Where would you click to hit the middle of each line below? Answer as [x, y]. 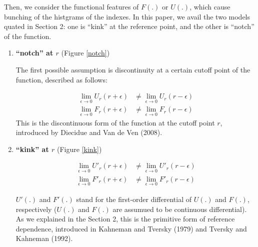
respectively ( [36, 209]
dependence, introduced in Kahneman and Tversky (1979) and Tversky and [131, 228]
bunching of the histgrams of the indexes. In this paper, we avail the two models [127, 16]
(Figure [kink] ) [79, 149]
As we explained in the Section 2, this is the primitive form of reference [125, 219]
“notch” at [34, 53]
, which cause [210, 6]
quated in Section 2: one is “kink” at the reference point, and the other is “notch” [129, 26]
